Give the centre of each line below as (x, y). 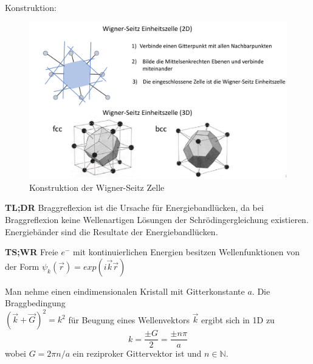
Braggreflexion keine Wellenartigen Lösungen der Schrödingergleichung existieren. (157, 219)
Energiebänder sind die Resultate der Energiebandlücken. (112, 231)
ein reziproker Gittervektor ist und (137, 353)
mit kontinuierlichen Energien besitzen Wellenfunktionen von (187, 252)
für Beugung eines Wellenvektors (129, 319)
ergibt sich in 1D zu (238, 319)
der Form (22, 266)
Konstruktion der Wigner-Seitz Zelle (97, 187)
